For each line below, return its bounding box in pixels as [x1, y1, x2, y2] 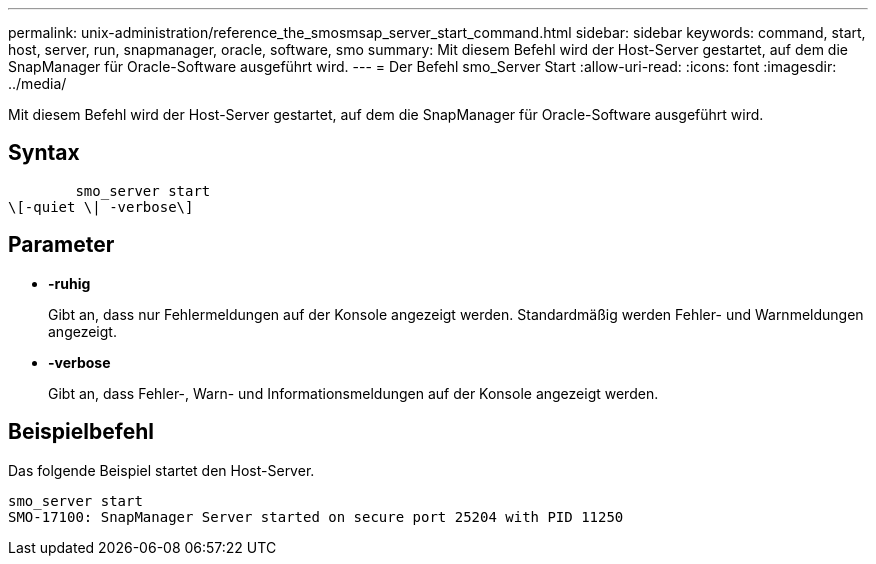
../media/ [8, 75, 67, 92]
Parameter [8, 232, 115, 258]
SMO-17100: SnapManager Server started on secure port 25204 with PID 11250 [8, 508, 624, 525]
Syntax [8, 140, 80, 166]
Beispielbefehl [8, 419, 154, 445]
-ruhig [48, 274, 91, 292]
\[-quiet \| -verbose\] [8, 198, 194, 215]
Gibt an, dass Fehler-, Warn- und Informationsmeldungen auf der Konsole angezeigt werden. [48, 384, 659, 402]
